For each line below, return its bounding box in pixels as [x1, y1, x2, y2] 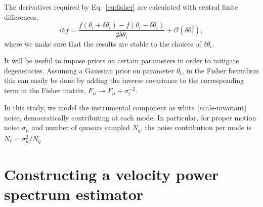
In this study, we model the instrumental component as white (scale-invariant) [4, 102, 247, 113]
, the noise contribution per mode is [140, 122, 252, 133]
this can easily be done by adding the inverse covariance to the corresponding [4, 75, 244, 86]
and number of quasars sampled [31, 122, 130, 133]
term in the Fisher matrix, [4, 85, 86, 96]
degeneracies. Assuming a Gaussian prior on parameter [4, 65, 174, 75]
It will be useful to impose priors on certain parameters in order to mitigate [4, 55, 239, 66]
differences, [4, 11, 38, 22]
